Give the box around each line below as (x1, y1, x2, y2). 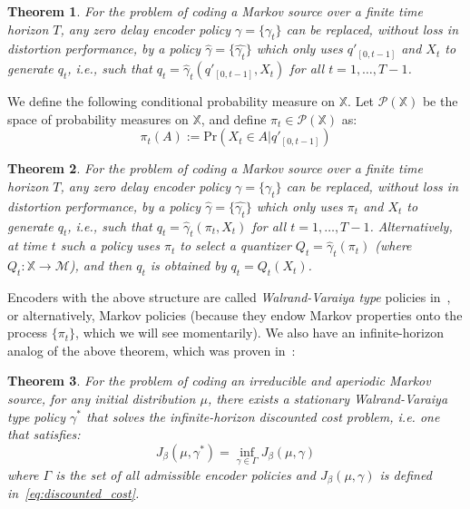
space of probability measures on (7, 109, 189, 128)
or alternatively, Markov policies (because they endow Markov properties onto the (7, 305, 463, 324)
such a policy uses (60, 236, 160, 255)
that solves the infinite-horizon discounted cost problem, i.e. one (86, 406, 440, 426)
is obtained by (150, 256, 227, 275)
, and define (201, 109, 267, 128)
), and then (69, 256, 132, 275)
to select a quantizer (180, 236, 291, 255)
